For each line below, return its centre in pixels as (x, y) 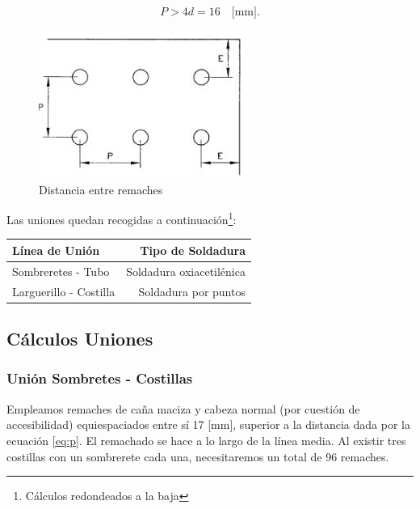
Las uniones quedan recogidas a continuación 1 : (122, 218)
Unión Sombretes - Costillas (100, 378)
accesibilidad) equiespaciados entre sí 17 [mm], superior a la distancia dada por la (208, 424)
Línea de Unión (56, 250)
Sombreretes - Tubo (61, 271)
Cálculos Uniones (80, 339)
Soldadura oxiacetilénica (186, 271)
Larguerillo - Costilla (64, 291)
